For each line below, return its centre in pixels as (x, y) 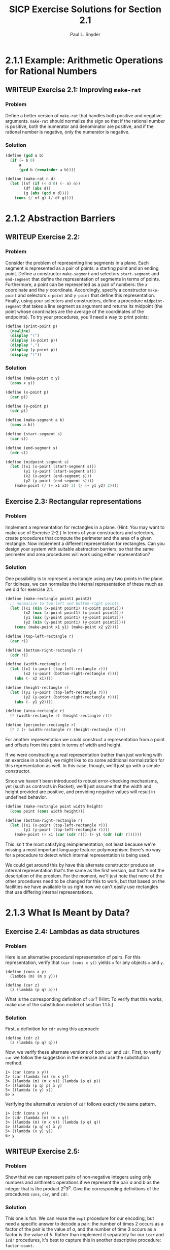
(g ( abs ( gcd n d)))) (46, 193)
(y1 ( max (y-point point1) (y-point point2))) (74, 618)
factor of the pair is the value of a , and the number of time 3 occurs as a (81, 1229)
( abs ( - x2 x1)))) (34, 679)
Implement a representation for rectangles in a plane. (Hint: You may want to (85, 527)
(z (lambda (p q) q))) (34, 1043)
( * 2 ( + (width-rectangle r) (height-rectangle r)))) (68, 730)
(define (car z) (22, 985)
